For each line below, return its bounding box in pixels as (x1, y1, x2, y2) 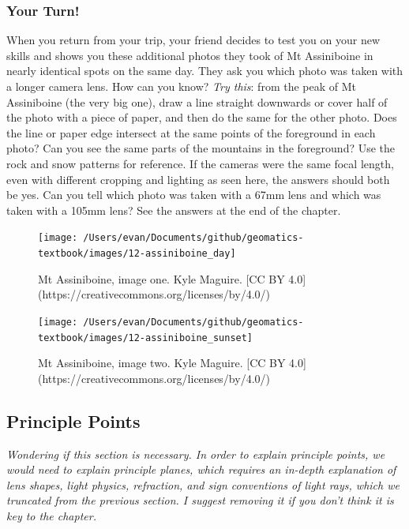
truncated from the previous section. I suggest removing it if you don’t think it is (6, 492, 394, 508)
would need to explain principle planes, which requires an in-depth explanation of (6, 461, 396, 478)
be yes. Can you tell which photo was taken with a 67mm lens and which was (6, 186, 381, 203)
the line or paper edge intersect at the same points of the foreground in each (6, 124, 376, 141)
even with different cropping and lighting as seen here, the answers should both (6, 171, 390, 187)
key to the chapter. (6, 507, 96, 523)
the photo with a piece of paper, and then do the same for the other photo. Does (6, 109, 397, 126)
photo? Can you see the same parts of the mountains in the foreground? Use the (6, 140, 396, 156)
